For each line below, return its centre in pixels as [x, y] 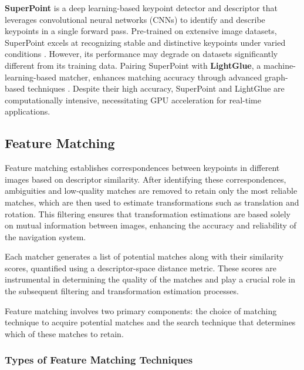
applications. [28, 111]
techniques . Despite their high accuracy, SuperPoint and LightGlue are [156, 88]
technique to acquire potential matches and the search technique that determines [150, 322]
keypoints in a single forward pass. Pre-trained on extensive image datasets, [141, 31]
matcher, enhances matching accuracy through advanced [161, 77]
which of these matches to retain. [64, 333]
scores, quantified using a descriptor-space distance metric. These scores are [141, 268]
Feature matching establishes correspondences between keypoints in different [142, 168]
